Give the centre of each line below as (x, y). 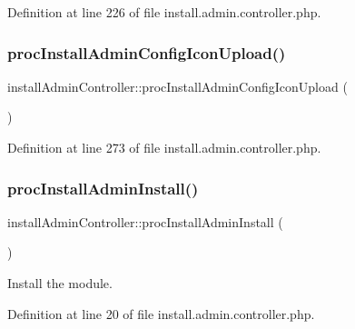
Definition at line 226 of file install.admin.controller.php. (164, 12)
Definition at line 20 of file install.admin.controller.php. (161, 313)
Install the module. (60, 283)
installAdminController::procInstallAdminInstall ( (145, 221)
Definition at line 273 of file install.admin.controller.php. (164, 147)
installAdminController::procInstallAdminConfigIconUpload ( (177, 86)
